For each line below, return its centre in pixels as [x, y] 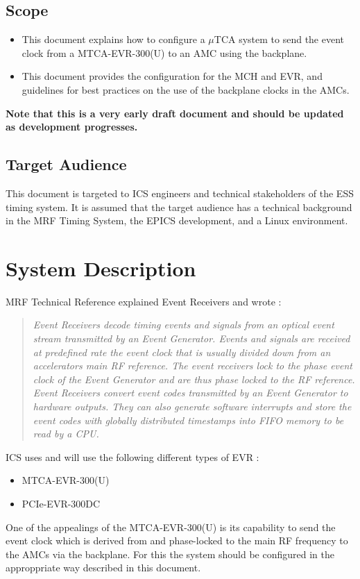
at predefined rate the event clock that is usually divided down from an [182, 352]
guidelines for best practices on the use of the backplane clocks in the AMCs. [186, 89]
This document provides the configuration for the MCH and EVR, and [172, 76]
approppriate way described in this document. [103, 568]
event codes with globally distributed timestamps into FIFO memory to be [188, 420]
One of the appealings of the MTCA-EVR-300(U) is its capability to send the [171, 527]
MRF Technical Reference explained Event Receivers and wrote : [144, 301]
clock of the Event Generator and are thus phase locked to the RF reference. [194, 379]
